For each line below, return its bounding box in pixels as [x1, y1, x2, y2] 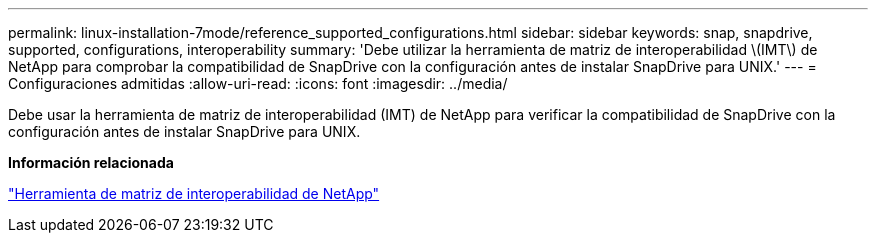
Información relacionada [8, 154, 174, 171]
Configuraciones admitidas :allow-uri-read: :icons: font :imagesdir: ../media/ [8, 75, 508, 92]
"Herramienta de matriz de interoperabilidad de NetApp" [8, 185, 380, 202]
